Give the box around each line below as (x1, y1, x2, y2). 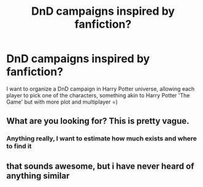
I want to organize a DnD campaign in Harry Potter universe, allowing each (6, 85, 195, 93)
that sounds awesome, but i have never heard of (6, 161, 194, 171)
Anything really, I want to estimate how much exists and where (6, 134, 197, 143)
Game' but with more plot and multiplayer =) (6, 98, 118, 105)
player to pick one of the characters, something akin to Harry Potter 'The (6, 91, 190, 99)
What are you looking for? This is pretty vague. (6, 116, 190, 126)
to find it (6, 142, 32, 151)
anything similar (6, 170, 70, 181)
